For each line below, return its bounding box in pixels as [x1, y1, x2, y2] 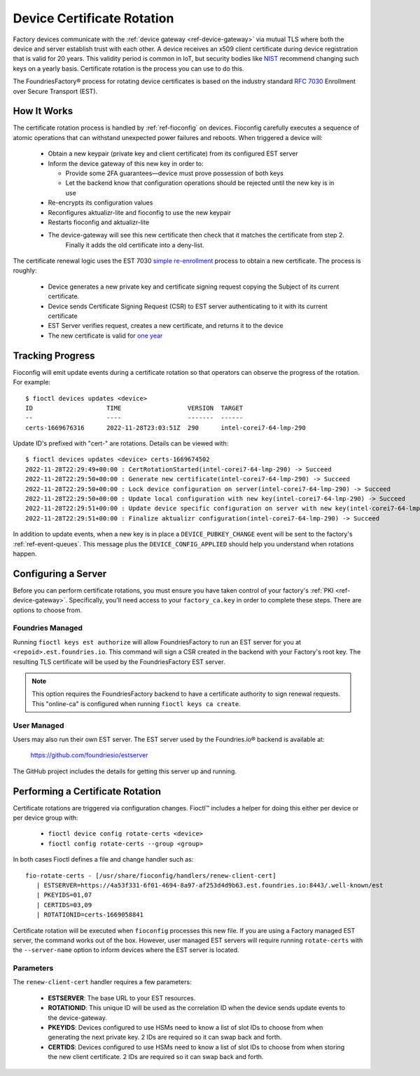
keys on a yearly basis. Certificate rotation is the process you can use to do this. [13, 64, 244, 73]
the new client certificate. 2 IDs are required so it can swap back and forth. [48, 1053, 264, 1061]
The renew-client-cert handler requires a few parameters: [13, 978, 192, 986]
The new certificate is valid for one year [48, 331, 163, 340]
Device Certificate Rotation [13, 11, 174, 26]
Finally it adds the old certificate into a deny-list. [65, 240, 204, 249]
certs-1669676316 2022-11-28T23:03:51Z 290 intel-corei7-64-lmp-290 [25, 424, 306, 432]
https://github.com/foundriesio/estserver [30, 751, 148, 759]
